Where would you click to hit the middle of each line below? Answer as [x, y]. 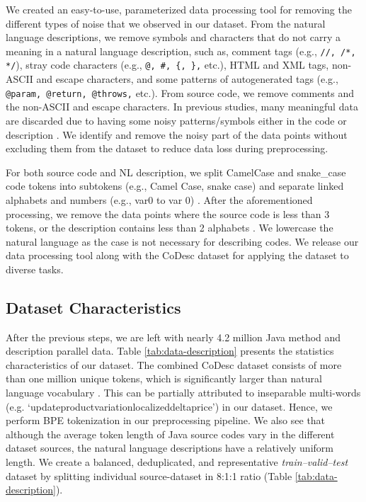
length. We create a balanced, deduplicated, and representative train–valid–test [177, 462]
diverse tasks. [35, 269]
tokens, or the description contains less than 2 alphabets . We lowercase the [170, 228]
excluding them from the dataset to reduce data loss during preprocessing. [167, 148]
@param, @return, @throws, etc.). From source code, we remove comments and [180, 92]
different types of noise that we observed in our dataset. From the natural [166, 23]
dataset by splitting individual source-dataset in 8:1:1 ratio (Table [149, 475]
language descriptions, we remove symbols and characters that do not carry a [173, 37]
